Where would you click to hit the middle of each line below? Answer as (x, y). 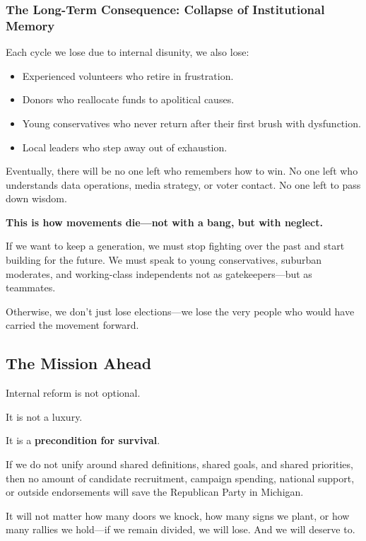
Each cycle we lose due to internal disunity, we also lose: (128, 52)
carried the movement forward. (72, 325)
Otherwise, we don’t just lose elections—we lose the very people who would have (180, 311)
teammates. (31, 287)
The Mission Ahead (79, 363)
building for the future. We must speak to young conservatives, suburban (164, 260)
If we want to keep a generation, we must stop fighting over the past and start (175, 246)
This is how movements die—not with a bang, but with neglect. (164, 222)
